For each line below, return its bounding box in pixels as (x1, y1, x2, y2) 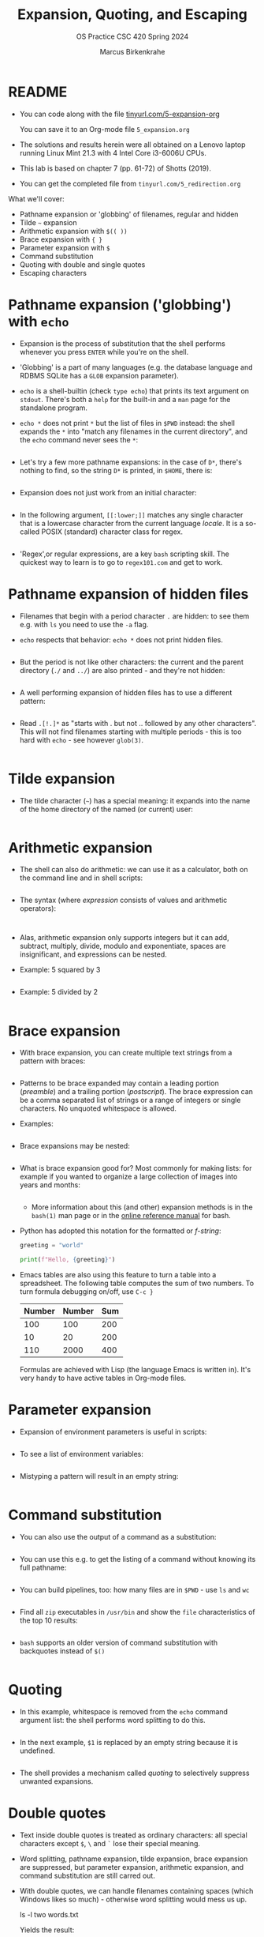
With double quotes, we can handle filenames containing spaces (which (19, 1886, 254, 1895)
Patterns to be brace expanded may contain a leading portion (19, 1078, 219, 1088)
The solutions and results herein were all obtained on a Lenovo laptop (19, 140, 246, 149)
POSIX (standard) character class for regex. (41, 527, 184, 536)
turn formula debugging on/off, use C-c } (19, 1287, 154, 1296)
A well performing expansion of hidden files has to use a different (19, 687, 232, 697)
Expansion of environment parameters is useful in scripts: (19, 1427, 207, 1437)
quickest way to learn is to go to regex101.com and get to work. (19, 557, 223, 566)
